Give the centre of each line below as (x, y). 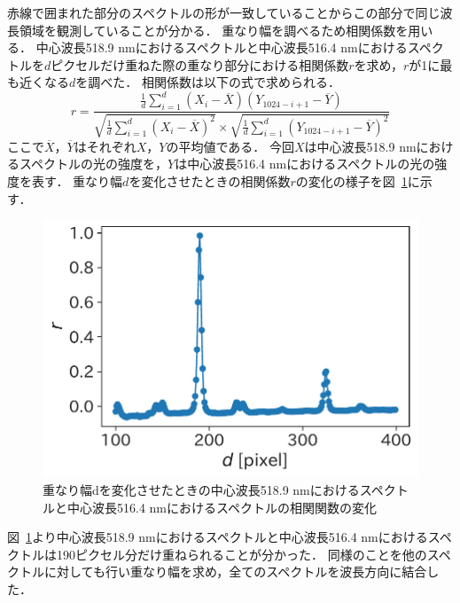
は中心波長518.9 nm (360, 146)
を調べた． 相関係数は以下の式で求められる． (208, 82)
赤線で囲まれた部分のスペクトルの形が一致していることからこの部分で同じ (224, 12)
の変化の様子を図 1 (351, 181)
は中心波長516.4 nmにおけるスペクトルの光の (305, 164)
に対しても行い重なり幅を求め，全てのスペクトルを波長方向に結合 (235, 572)
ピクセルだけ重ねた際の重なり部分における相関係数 (200, 64)
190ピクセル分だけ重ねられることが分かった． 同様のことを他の (242, 554)
